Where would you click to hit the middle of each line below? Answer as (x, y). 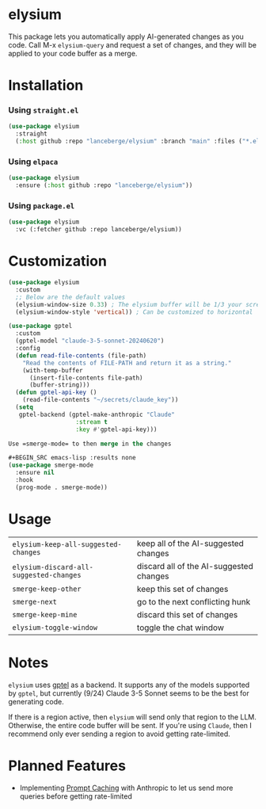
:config (28, 349)
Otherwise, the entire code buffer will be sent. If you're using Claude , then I (130, 725)
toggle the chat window (180, 628)
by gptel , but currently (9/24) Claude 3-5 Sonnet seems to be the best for (129, 693)
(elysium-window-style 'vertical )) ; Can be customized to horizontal (134, 312)
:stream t (92, 422)
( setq (25, 407)
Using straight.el (44, 110)
